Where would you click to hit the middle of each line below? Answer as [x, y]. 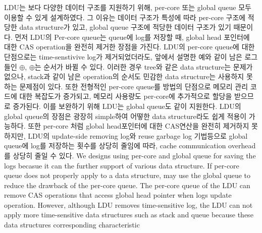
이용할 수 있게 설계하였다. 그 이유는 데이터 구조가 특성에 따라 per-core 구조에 [125, 17]
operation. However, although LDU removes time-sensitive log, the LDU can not [128, 205]
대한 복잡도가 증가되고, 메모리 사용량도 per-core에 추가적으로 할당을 [126, 96]
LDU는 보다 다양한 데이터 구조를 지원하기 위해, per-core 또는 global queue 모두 [128, 7]
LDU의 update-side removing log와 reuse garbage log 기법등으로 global [138, 135]
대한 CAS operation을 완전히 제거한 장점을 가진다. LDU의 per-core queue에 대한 [129, 47]
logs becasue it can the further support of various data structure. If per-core [122, 165]
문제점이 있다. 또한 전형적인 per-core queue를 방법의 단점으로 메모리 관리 [134, 86]
